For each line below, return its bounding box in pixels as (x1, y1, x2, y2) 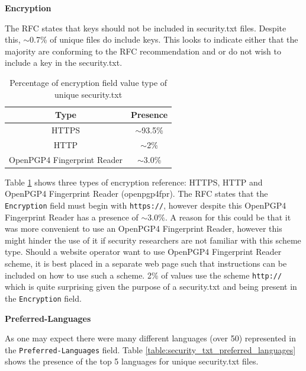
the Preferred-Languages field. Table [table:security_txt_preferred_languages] (5, 343, 296, 356)
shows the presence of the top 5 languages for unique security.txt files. (5, 355, 259, 367)
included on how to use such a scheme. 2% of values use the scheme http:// (5, 268, 282, 281)
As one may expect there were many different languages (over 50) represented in (5, 332, 296, 344)
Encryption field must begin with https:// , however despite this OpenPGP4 (5, 199, 286, 211)
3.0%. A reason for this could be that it (147, 210, 291, 223)
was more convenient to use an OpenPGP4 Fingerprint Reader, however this (5, 222, 282, 235)
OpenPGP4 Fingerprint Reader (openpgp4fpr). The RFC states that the (5, 187, 268, 200)
